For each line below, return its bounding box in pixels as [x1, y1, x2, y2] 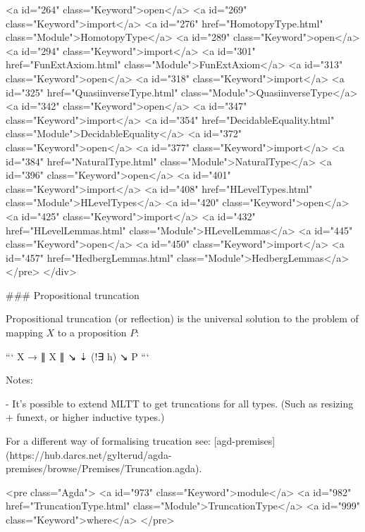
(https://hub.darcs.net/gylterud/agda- [6, 447, 172, 462]
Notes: [6, 372, 33, 387]
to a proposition [57, 325, 127, 340]
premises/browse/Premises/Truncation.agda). [6, 461, 202, 476]
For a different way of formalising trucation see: [6, 433, 211, 448]
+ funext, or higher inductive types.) [6, 410, 165, 424]
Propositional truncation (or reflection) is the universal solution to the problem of [6, 311, 359, 326]
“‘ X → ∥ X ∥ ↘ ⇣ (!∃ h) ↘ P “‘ [6, 348, 149, 363]
